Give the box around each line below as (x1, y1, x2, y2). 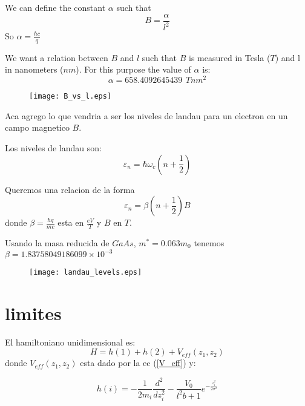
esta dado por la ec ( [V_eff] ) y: (80, 356, 196, 369)
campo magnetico (5, 121, 70, 134)
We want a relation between (5, 51, 108, 64)
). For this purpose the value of (76, 63, 191, 76)
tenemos (194, 236, 225, 249)
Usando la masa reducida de (5, 236, 110, 249)
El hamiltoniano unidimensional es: (5, 335, 136, 348)
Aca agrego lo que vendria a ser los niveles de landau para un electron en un (5, 109, 288, 122)
